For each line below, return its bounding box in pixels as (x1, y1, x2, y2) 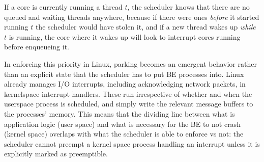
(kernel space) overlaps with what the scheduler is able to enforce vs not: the (4, 128, 244, 139)
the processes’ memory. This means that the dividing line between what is (4, 108, 235, 119)
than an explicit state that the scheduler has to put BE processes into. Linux (4, 68, 244, 79)
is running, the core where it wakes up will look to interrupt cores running (9, 31, 241, 42)
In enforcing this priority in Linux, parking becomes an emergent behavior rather (4, 58, 257, 69)
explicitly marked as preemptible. (4, 148, 108, 159)
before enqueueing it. (4, 41, 70, 52)
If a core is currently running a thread (4, 2, 123, 12)
